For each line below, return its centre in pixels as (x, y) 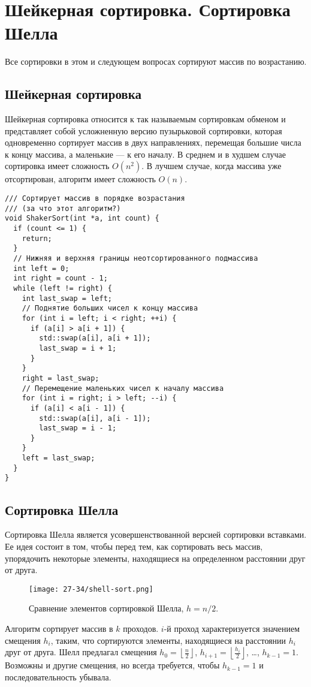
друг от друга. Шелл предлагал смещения (81, 652)
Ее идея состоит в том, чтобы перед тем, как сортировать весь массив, (134, 546)
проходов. (141, 628)
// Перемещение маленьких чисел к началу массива (123, 388)
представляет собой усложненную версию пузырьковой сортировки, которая (144, 130)
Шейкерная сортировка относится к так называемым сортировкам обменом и (145, 119)
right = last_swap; (61, 378)
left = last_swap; (58, 458)
